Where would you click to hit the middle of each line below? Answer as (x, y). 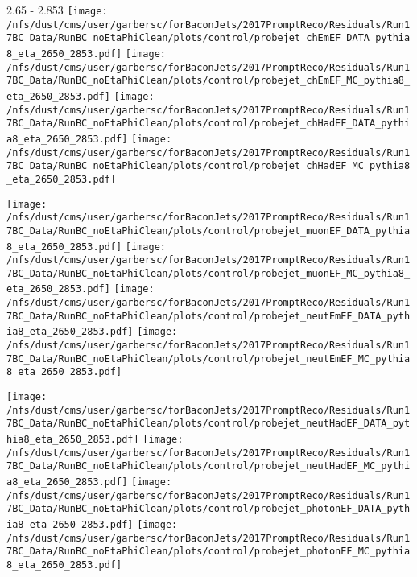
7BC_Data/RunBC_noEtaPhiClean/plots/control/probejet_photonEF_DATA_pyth (208, 509)
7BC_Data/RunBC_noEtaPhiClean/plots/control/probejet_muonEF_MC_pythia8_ (208, 273)
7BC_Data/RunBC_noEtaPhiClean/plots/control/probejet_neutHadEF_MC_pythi (208, 466)
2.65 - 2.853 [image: (57, 10)
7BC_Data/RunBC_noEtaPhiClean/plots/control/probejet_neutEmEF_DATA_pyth (208, 316)
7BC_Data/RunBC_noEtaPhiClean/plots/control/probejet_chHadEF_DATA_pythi (208, 124)
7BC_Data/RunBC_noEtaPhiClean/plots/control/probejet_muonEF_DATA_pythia (208, 231)
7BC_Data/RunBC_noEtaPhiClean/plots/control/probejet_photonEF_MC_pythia (208, 552)
